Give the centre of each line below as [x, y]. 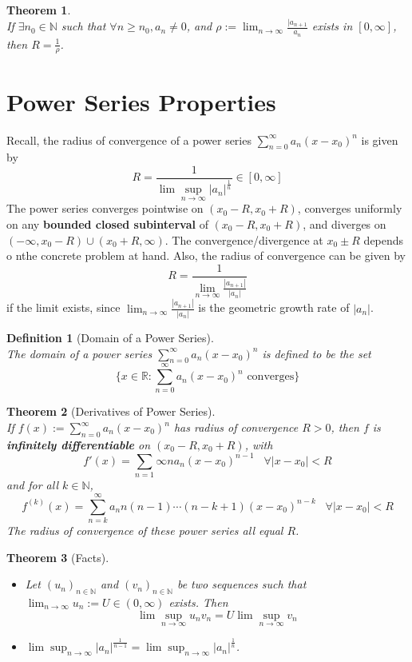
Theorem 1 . [39, 10]
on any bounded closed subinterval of [107, 223]
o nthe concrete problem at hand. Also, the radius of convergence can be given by [206, 255]
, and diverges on [345, 223]
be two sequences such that [242, 584]
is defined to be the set [317, 353]
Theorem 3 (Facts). [58, 557]
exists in [332, 26]
